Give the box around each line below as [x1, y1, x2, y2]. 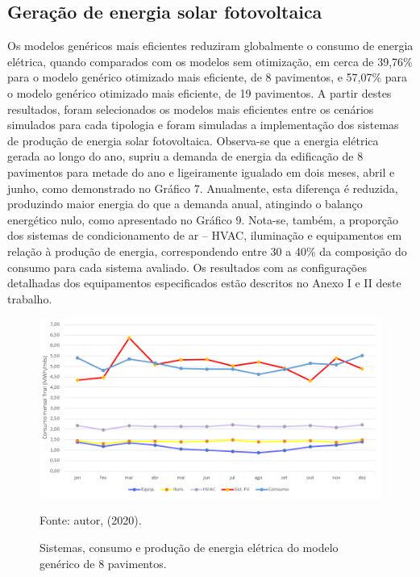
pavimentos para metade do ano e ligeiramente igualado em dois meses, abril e [7, 163, 395, 180]
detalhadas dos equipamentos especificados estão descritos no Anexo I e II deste [7, 274, 401, 291]
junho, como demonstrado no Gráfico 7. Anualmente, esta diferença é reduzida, [7, 179, 398, 196]
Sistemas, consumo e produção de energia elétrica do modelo [40, 538, 339, 555]
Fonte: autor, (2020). [40, 512, 142, 529]
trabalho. [7, 290, 52, 307]
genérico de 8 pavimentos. [40, 554, 167, 571]
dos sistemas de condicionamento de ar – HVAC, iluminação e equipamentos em [7, 227, 402, 244]
